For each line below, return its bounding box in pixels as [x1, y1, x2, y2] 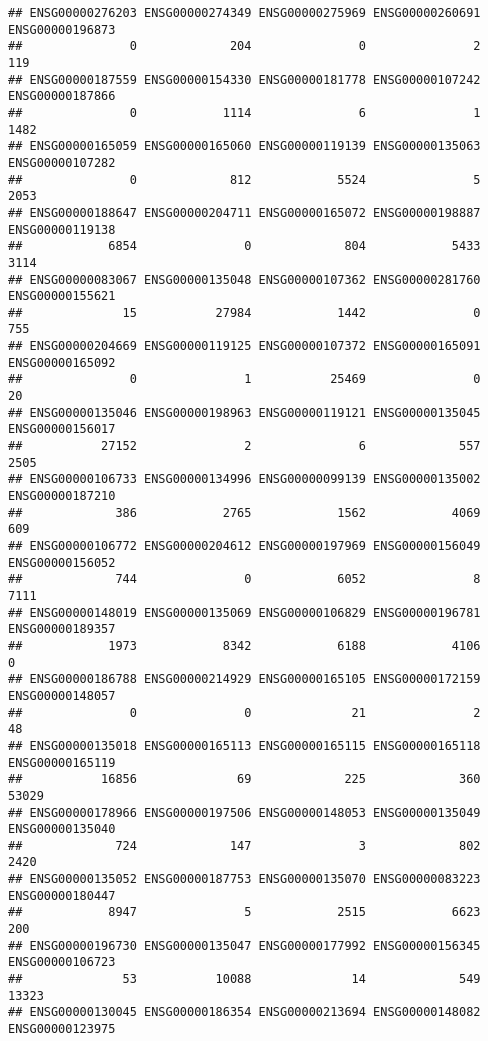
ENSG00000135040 [8, 822, 116, 837]
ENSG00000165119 [8, 755, 116, 770]
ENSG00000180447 [8, 888, 116, 903]
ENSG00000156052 [8, 555, 116, 570]
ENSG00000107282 [8, 155, 116, 170]
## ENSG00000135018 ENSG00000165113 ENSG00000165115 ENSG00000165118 [8, 738, 481, 753]
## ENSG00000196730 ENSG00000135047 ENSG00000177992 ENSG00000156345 [8, 938, 481, 953]
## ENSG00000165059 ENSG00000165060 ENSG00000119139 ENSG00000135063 [8, 139, 481, 154]
